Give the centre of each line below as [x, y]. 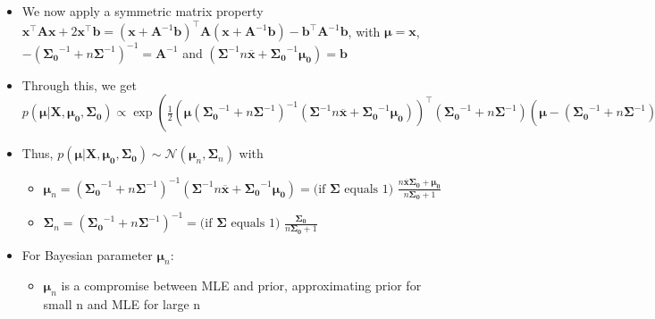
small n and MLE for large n [122, 304]
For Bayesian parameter [87, 254]
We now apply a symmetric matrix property [143, 11]
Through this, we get [79, 84]
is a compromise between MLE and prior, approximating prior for [241, 285]
